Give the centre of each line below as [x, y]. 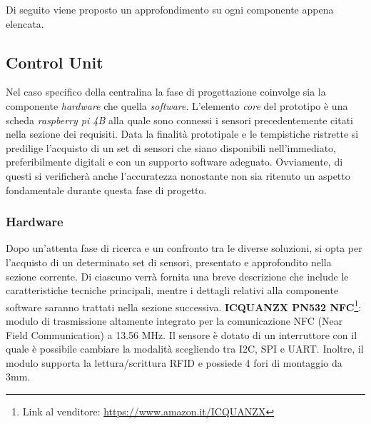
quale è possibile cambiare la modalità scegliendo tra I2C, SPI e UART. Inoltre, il [185, 349]
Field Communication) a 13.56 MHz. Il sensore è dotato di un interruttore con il [182, 334]
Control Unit [55, 62]
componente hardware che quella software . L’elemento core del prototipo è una [177, 105]
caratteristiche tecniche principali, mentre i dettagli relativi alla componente [172, 290]
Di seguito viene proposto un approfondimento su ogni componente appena [170, 9]
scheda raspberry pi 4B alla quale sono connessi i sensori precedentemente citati [179, 120]
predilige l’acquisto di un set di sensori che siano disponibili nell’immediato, [171, 147]
